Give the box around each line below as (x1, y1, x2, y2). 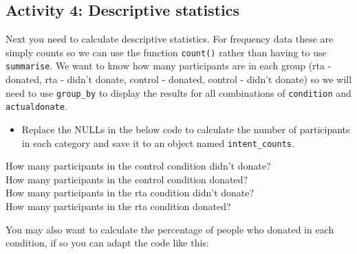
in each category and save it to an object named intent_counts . (21, 135, 294, 150)
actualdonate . (6, 99, 67, 113)
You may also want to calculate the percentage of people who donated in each (6, 222, 334, 236)
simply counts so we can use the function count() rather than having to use (6, 45, 327, 59)
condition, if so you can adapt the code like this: (6, 235, 209, 250)
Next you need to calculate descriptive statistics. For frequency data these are (6, 32, 334, 46)
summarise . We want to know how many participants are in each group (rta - (6, 58, 332, 73)
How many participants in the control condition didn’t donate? (6, 159, 271, 173)
